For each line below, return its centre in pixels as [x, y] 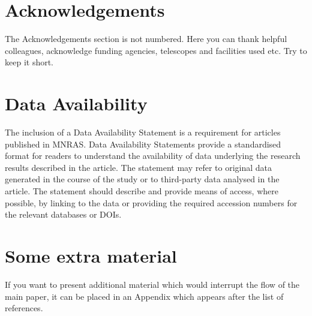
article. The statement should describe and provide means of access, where [142, 191]
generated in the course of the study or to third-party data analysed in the [142, 179]
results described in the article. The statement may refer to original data [139, 167]
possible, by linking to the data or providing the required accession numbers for [151, 202]
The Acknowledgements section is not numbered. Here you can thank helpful [146, 39]
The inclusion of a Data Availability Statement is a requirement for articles [143, 132]
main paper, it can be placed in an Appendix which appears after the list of [144, 296]
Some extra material [91, 255]
